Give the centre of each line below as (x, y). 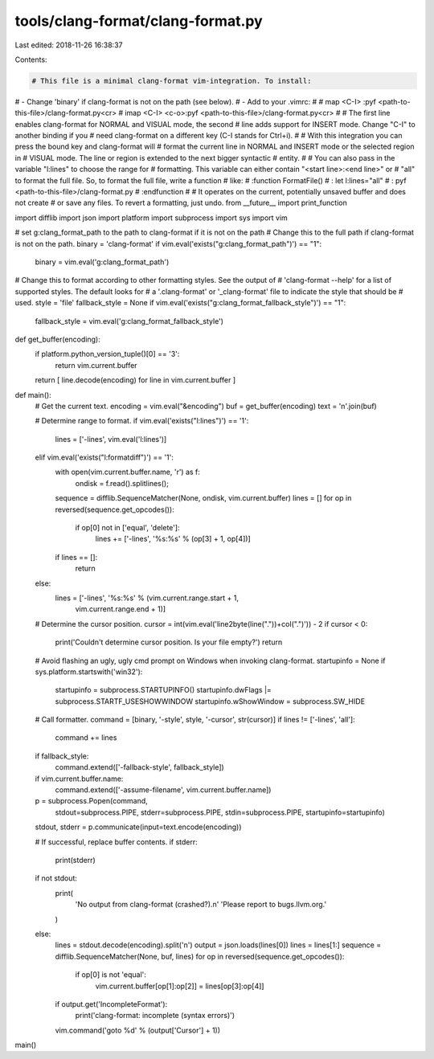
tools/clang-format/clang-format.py (139, 21)
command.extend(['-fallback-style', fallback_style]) (139, 767)
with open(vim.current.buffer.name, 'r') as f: (128, 472)
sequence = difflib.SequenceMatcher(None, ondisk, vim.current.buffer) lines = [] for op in (203, 498)
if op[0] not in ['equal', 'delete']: (127, 528)
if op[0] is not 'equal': (111, 975)
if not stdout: (56, 878)
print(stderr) (75, 860)
